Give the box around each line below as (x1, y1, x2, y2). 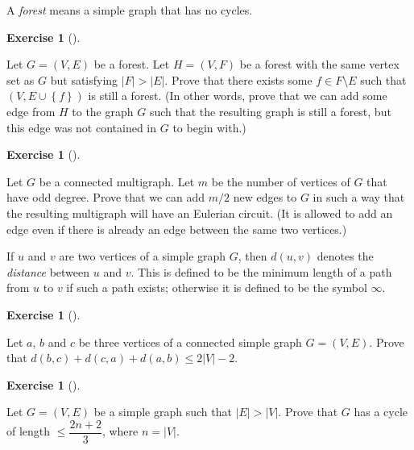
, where (101, 423, 139, 440)
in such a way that (313, 189, 405, 206)
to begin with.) (172, 119, 246, 135)
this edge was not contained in (6, 119, 157, 135)
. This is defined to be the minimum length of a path (130, 263, 392, 280)
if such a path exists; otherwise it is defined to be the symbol (66, 279, 367, 296)
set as (6, 71, 35, 88)
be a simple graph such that (93, 403, 232, 420)
